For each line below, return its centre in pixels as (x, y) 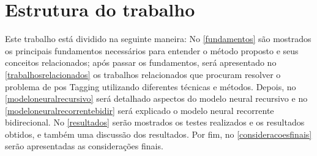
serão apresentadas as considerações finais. (84, 146)
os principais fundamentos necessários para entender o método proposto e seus (152, 50)
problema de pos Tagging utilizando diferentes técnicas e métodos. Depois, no (151, 86)
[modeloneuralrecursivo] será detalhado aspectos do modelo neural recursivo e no (156, 98)
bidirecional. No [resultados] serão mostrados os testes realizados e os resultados (155, 122)
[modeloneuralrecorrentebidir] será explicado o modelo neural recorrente (140, 110)
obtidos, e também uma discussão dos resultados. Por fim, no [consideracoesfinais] (158, 134)
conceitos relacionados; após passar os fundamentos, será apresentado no (141, 62)
